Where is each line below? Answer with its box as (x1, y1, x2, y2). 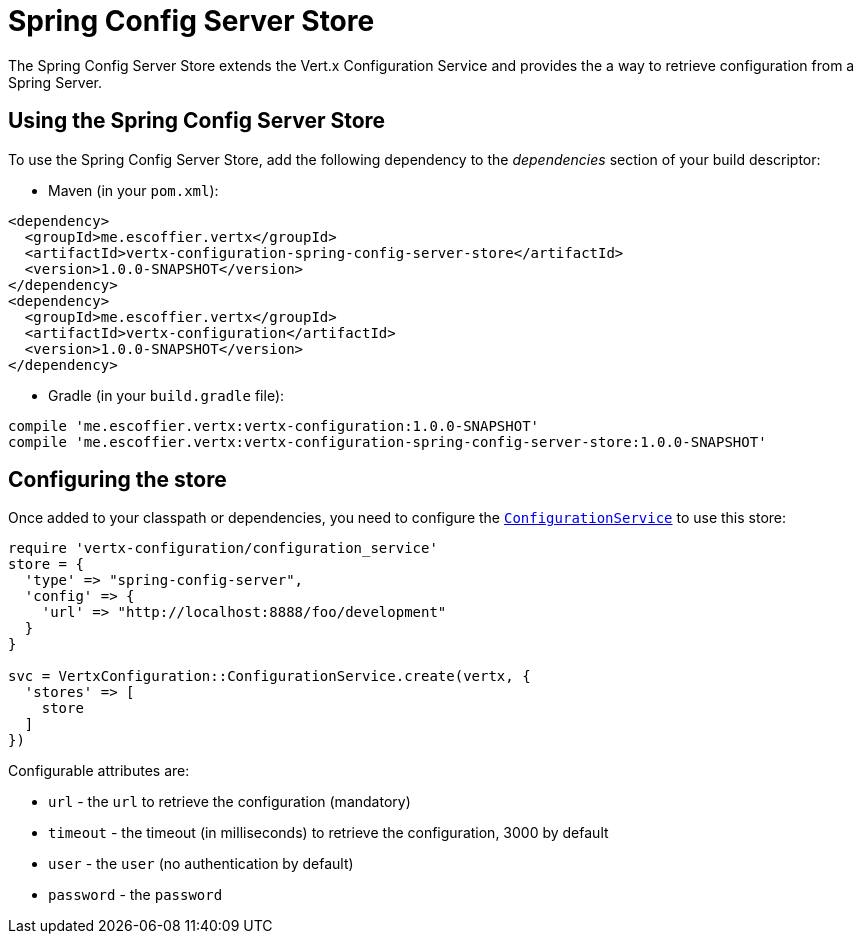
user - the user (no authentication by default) (48, 855, 354, 873)
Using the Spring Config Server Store (8, 108, 386, 134)
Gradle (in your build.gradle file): (48, 386, 285, 404)
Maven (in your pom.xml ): (48, 181, 219, 199)
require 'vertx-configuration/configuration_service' (8, 540, 438, 557)
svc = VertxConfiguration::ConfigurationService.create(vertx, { (8, 668, 531, 685)
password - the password (48, 886, 223, 904)
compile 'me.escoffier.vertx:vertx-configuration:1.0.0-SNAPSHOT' (8, 417, 540, 434)
